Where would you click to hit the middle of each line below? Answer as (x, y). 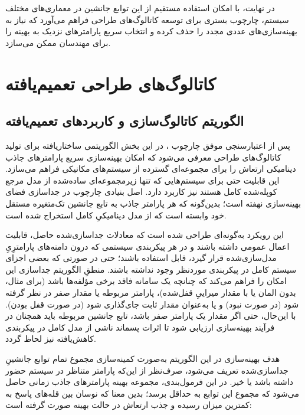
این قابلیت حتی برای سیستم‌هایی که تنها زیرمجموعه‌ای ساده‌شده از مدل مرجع (142, 180)
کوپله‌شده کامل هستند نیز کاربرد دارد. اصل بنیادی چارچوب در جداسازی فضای (141, 192)
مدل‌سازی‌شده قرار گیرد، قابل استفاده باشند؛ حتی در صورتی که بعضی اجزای (141, 258)
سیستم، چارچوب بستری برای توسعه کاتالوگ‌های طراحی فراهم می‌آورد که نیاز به (147, 19)
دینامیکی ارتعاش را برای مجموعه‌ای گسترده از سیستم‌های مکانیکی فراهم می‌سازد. (151, 169)
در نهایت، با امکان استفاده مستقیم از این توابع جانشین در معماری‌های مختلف (140, 8)
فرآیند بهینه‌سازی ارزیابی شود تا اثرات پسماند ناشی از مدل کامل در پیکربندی (140, 327)
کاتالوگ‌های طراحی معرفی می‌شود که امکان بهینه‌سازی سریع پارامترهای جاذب (143, 157)
